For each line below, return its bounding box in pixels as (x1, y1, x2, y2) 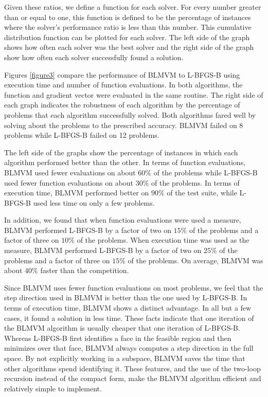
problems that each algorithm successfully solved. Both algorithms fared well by (4, 109, 256, 120)
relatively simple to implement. (4, 383, 102, 393)
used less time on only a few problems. (33, 197, 155, 208)
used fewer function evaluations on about (4, 177, 134, 188)
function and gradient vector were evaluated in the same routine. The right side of (4, 89, 263, 100)
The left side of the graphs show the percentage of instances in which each (4, 147, 238, 157)
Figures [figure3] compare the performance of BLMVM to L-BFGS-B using (4, 69, 240, 80)
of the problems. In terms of (151, 177, 240, 188)
